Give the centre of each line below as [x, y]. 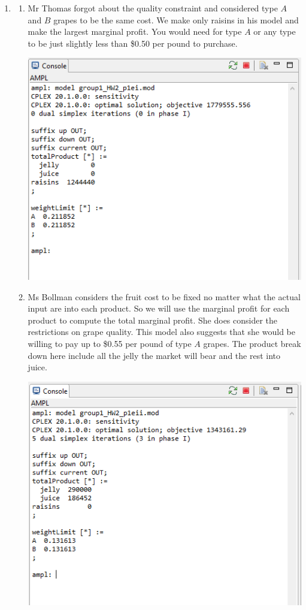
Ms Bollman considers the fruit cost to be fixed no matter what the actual [164, 296]
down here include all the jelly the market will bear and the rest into [154, 355]
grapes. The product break [252, 343]
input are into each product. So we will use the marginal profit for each [159, 308]
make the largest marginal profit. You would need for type [135, 31]
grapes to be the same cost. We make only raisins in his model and [176, 19]
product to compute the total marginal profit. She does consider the [153, 320]
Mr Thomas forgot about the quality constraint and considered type [153, 8]
